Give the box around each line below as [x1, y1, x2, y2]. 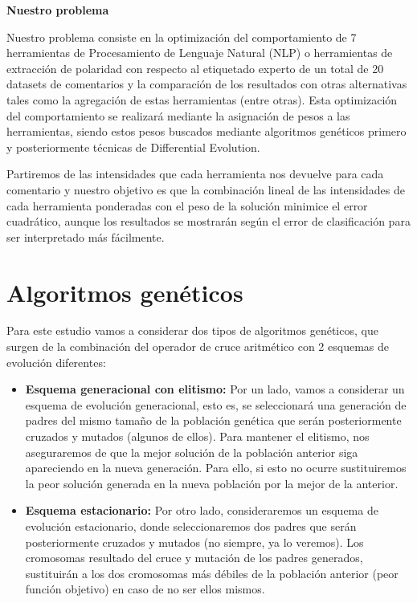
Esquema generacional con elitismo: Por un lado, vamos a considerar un [25, 381, 405, 397]
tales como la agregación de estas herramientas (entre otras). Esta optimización [6, 91, 398, 108]
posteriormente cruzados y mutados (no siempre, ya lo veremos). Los [25, 533, 364, 550]
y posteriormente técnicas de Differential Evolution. [6, 138, 260, 155]
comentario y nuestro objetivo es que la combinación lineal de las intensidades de [6, 181, 405, 198]
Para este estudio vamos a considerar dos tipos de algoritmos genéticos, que [6, 322, 378, 339]
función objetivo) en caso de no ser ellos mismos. [25, 581, 265, 597]
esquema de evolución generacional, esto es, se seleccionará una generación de [25, 396, 407, 413]
